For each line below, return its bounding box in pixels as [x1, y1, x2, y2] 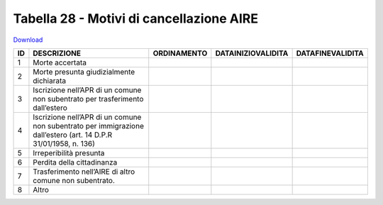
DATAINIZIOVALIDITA [215, 48, 289, 58]
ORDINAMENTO [152, 48, 208, 58]
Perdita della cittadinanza [33, 157, 118, 167]
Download [13, 35, 43, 44]
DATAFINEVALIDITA [296, 48, 365, 58]
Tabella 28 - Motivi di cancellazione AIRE [13, 11, 259, 26]
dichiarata [33, 75, 67, 85]
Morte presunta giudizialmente [33, 67, 135, 77]
